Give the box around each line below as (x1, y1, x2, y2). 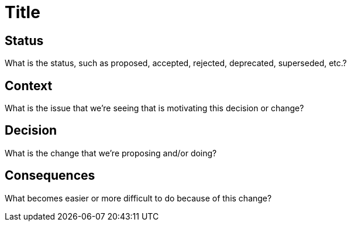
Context (5, 78, 53, 93)
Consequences (5, 168, 95, 183)
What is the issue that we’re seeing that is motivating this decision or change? (5, 103, 304, 114)
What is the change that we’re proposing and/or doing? (5, 148, 217, 158)
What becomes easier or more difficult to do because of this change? (5, 193, 272, 203)
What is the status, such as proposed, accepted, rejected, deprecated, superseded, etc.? (5, 58, 347, 69)
